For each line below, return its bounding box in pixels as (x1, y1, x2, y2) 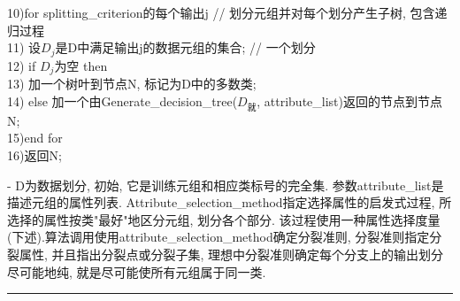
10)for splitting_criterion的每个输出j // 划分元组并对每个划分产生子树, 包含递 (7, 4, 448, 21)
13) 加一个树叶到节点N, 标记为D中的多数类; (7, 74, 257, 93)
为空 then (54, 56, 108, 74)
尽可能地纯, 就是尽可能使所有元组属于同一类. (7, 262, 266, 281)
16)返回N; (7, 146, 62, 165)
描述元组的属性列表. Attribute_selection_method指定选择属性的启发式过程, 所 (7, 193, 452, 212)
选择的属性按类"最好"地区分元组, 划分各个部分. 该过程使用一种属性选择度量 (7, 210, 441, 228)
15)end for (7, 128, 63, 147)
